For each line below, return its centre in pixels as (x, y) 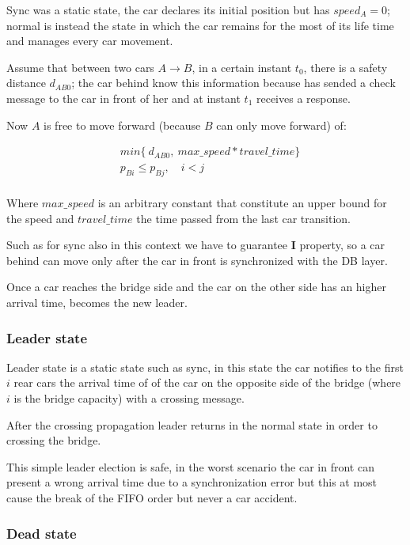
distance (26, 83)
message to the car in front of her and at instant (123, 98)
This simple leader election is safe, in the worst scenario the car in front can (190, 466)
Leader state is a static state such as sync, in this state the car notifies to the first (205, 367)
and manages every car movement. (90, 41)
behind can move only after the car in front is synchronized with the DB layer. (197, 260)
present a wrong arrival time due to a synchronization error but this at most (192, 482)
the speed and (40, 218)
